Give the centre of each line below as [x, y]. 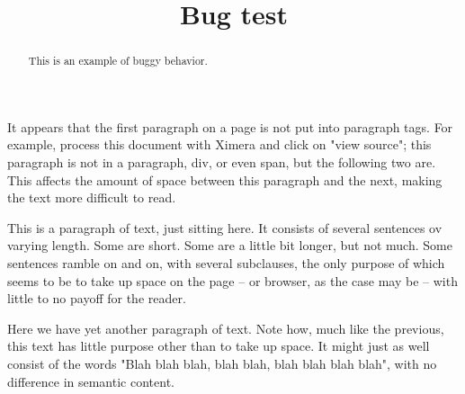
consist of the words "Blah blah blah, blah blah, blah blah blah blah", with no [222, 363]
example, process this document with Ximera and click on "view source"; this [219, 144]
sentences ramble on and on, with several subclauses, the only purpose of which [226, 262]
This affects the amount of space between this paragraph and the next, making [225, 179]
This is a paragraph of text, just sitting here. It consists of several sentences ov [225, 227]
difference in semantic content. [91, 381]
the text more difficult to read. [92, 197]
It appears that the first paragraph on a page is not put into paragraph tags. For [230, 126]
